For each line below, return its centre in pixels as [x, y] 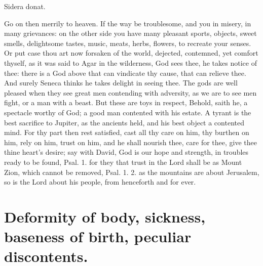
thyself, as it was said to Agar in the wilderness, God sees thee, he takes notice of [130, 62]
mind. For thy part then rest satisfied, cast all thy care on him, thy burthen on [127, 132]
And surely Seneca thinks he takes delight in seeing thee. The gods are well [121, 83]
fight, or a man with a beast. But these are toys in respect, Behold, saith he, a [126, 102]
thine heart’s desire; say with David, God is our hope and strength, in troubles [126, 152]
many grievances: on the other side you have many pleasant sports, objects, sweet [130, 33]
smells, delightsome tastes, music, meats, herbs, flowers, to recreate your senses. [128, 43]
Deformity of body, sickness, [105, 216]
